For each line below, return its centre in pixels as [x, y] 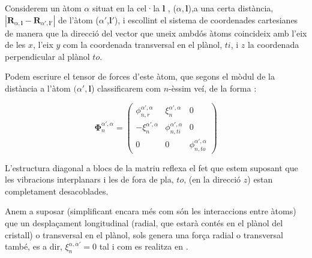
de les [15, 45]
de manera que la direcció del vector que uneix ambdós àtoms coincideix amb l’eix [156, 33]
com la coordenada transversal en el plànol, [143, 45]
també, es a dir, [34, 246]
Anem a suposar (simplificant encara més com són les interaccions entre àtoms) [151, 211]
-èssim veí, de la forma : [213, 88]
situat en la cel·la [126, 8]
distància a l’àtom [38, 88]
